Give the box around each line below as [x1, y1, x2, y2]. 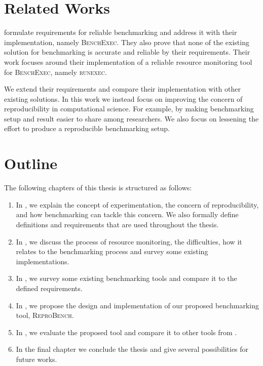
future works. [16, 353, 57, 364]
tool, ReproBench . [16, 310, 74, 320]
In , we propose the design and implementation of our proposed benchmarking [16, 300, 259, 310]
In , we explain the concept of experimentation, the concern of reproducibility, [16, 199, 259, 210]
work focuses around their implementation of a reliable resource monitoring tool [4, 56, 252, 67]
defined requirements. [16, 282, 83, 293]
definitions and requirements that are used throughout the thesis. [16, 219, 219, 229]
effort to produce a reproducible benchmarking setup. [4, 123, 170, 134]
